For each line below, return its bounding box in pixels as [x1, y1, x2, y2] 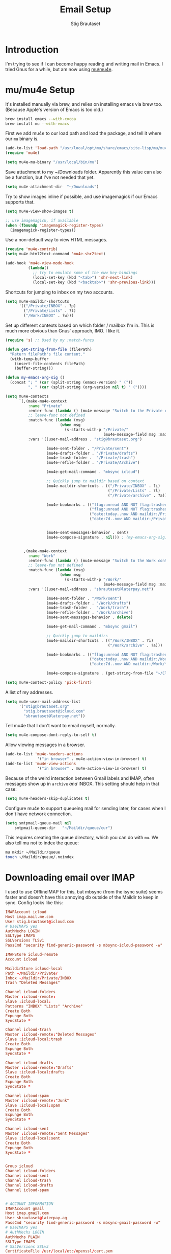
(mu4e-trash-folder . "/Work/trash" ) [46, 605, 129, 611]
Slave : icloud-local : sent [5, 1135, 60, 1141]
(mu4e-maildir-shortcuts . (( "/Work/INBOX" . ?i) [46, 638, 154, 643]
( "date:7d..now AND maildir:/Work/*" [89, 661, 169, 667]
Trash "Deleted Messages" [5, 980, 60, 986]
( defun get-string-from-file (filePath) [5, 347, 93, 352]
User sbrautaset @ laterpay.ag [5, 1216, 67, 1221]
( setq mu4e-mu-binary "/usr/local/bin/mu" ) [5, 160, 99, 165]
